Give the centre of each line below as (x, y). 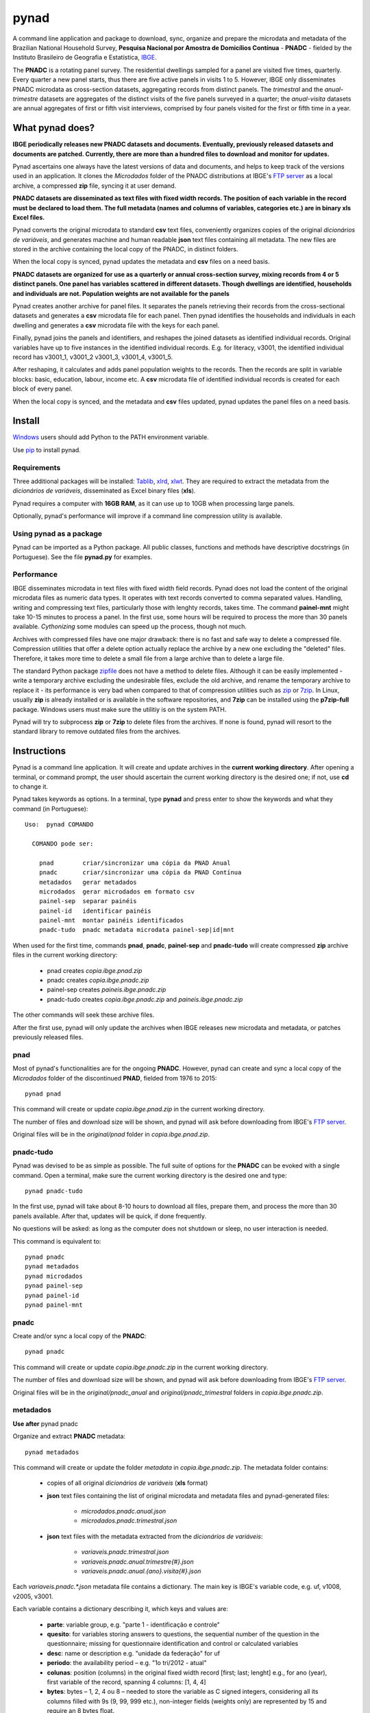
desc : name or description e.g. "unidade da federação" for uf (134, 1653)
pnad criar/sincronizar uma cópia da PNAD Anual (135, 863)
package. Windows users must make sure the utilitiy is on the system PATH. (120, 709)
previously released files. (48, 1037)
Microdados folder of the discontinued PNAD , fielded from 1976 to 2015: (115, 1078)
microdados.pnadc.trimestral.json (129, 1520)
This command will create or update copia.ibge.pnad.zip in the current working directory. (139, 1109)
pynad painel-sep (54, 1286)
